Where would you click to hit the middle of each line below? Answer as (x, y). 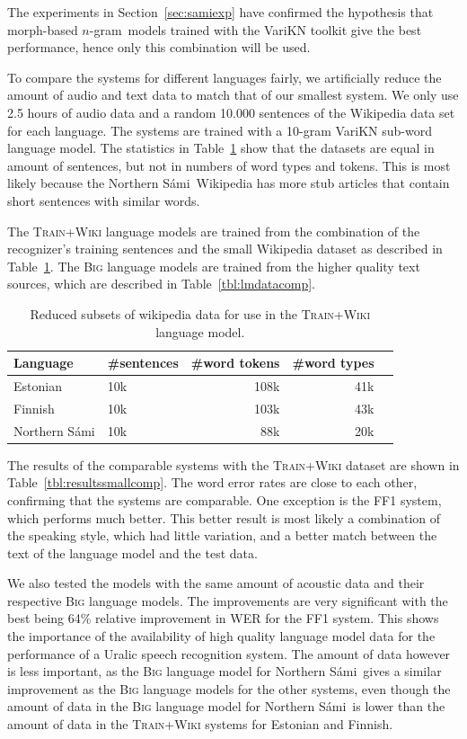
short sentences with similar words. (104, 200)
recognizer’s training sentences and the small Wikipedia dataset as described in (225, 249)
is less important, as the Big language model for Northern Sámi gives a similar (225, 671)
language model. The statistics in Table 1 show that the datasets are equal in (221, 148)
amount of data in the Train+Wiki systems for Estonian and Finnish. (200, 724)
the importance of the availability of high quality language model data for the (221, 636)
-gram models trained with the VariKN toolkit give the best (256, 29)
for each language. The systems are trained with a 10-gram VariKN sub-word (220, 130)
